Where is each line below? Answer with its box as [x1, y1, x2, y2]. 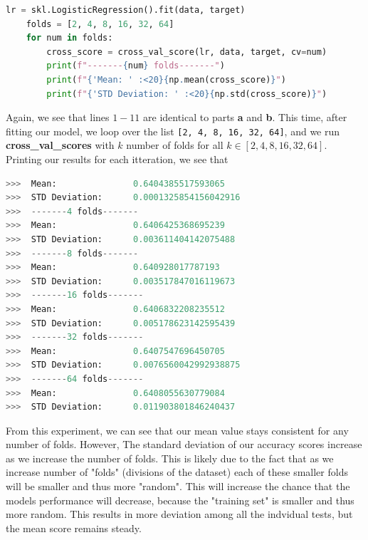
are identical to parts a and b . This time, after [143, 110, 347, 125]
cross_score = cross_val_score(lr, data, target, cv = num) [46, 46, 327, 57]
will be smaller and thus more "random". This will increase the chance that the [6, 479, 350, 494]
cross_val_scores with [6, 137, 115, 152]
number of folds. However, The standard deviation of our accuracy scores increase [6, 437, 362, 452]
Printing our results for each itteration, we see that [6, 152, 228, 166]
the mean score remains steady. [6, 520, 142, 535]
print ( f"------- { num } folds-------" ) [46, 61, 225, 71]
